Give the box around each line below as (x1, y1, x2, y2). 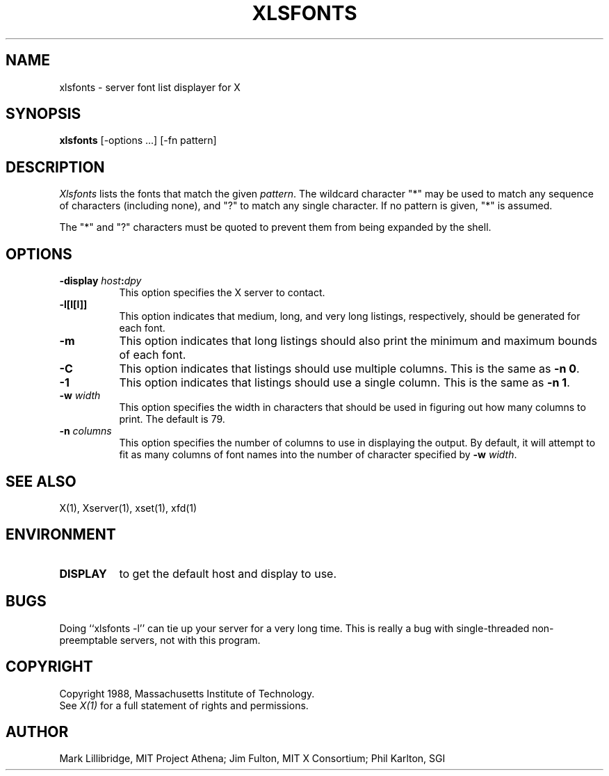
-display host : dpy (59, 275, 142, 287)
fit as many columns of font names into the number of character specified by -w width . (119, 448, 517, 461)
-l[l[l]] (59, 298, 88, 311)
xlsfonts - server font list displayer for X (59, 81, 241, 93)
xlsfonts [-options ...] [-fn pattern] (59, 134, 217, 147)
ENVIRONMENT (6, 526, 116, 544)
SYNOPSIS (6, 105, 81, 123)
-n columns (59, 425, 112, 437)
